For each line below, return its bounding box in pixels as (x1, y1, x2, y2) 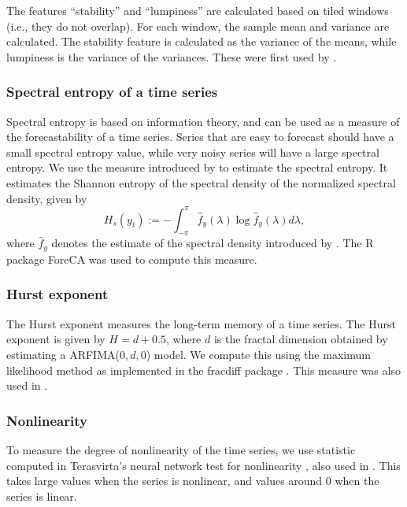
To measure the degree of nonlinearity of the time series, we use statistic (6, 441, 356, 457)
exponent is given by (6, 331, 105, 347)
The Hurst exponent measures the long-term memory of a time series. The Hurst (6, 315, 396, 331)
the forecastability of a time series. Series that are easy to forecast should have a (6, 128, 394, 145)
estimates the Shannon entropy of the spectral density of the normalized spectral (6, 174, 396, 191)
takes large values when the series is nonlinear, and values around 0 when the (6, 472, 379, 489)
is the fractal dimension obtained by (213, 331, 388, 347)
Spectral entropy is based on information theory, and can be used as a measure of (6, 113, 400, 129)
